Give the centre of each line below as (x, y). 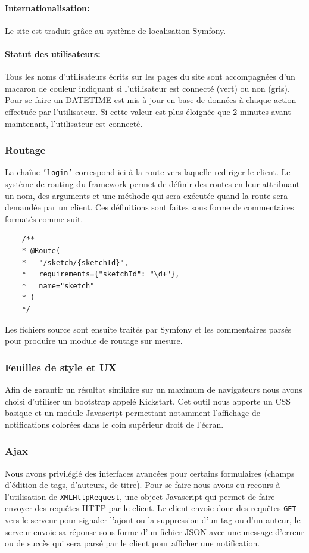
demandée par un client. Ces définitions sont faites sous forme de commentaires (149, 207)
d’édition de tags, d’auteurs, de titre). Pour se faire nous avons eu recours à (143, 485)
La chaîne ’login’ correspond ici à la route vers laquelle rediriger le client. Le (148, 172)
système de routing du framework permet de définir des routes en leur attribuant (152, 184)
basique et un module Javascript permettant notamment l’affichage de (132, 413)
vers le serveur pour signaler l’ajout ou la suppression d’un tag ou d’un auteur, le (153, 520)
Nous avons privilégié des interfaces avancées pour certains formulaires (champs (150, 473)
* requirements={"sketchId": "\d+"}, (101, 274)
